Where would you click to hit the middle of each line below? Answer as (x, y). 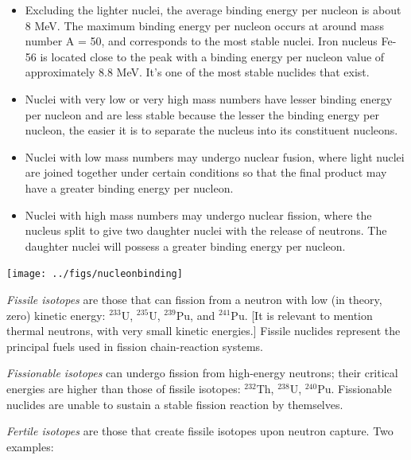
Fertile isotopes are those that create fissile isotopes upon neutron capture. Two (200, 431)
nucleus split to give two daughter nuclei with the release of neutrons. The (206, 230)
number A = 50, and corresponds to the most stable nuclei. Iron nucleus (201, 41)
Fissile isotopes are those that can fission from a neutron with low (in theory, (194, 299)
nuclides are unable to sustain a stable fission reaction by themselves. (175, 404)
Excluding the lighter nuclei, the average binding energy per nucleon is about (213, 10)
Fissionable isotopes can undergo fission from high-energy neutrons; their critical (202, 373)
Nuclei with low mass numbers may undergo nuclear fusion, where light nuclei (215, 156)
